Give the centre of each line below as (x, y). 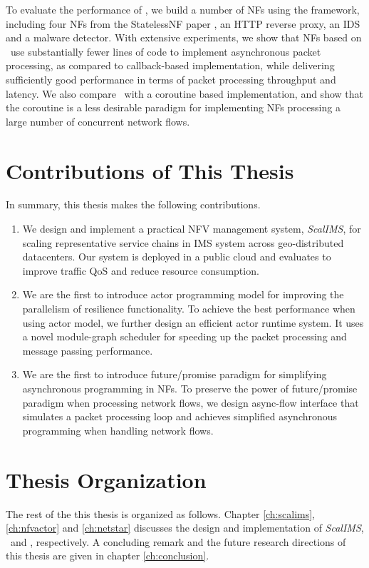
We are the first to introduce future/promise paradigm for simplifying (175, 374)
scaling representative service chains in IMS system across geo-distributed (183, 242)
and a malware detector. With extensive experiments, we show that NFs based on (184, 37)
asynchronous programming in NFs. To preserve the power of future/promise (190, 388)
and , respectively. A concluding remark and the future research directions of (178, 541)
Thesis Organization (106, 479)
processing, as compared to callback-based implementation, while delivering (170, 65)
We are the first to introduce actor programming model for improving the (183, 294)
